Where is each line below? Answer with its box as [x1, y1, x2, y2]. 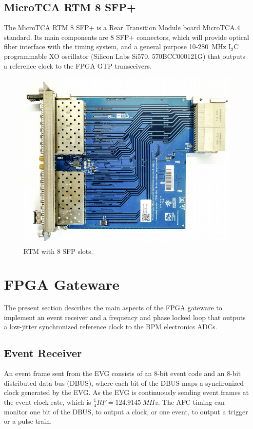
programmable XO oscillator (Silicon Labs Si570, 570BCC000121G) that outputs [4, 51, 246, 61]
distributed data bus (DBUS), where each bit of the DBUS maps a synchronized [4, 377, 244, 388]
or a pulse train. [4, 416, 52, 426]
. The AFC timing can [158, 396, 225, 407]
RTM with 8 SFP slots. [23, 246, 93, 256]
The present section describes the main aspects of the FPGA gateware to [4, 303, 222, 313]
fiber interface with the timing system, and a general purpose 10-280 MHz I [4, 41, 231, 52]
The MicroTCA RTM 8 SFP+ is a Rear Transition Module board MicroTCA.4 [4, 22, 240, 33]
